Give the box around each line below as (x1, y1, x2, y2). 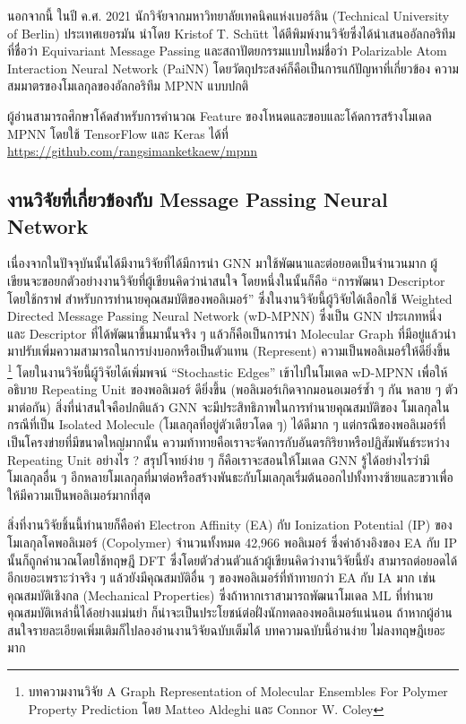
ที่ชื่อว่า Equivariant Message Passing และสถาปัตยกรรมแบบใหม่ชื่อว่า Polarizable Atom (7, 41, 447, 60)
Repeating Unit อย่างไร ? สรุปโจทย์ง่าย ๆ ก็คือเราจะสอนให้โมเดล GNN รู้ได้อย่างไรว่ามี (7, 450, 430, 469)
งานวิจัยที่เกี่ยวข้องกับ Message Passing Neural (7, 185, 388, 213)
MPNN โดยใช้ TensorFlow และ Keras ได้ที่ (7, 124, 229, 142)
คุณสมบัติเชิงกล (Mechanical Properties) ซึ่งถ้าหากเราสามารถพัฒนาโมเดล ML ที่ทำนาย (7, 585, 434, 604)
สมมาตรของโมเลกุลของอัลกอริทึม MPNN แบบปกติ (7, 76, 249, 95)
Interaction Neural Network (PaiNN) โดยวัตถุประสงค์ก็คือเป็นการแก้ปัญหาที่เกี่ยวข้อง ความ (7, 58, 459, 77)
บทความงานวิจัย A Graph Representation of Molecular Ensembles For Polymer (28, 682, 448, 701)
